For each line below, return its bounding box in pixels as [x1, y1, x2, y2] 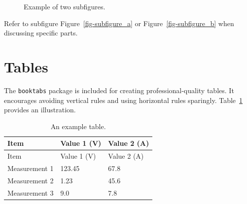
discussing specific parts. [4, 28, 78, 38]
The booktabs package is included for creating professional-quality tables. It [4, 85, 234, 95]
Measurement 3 [7, 187, 54, 198]
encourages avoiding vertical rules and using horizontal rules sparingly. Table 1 [4, 95, 243, 105]
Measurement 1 [7, 163, 54, 173]
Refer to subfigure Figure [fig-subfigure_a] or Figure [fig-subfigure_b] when [4, 18, 234, 28]
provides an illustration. [4, 104, 76, 115]
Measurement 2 [7, 175, 54, 185]
